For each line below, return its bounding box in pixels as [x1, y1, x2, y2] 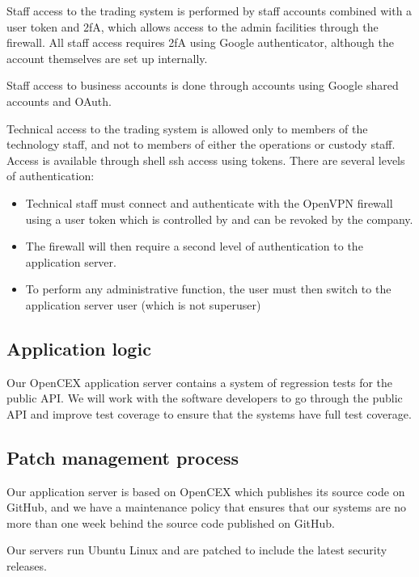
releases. [6, 558, 47, 575]
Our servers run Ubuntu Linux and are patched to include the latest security [6, 541, 387, 558]
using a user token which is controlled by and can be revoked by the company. [25, 210, 413, 227]
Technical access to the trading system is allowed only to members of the [6, 120, 368, 137]
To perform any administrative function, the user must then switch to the [25, 280, 391, 297]
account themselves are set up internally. [6, 49, 208, 66]
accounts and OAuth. [6, 92, 112, 109]
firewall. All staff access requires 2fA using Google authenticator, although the [6, 34, 394, 51]
